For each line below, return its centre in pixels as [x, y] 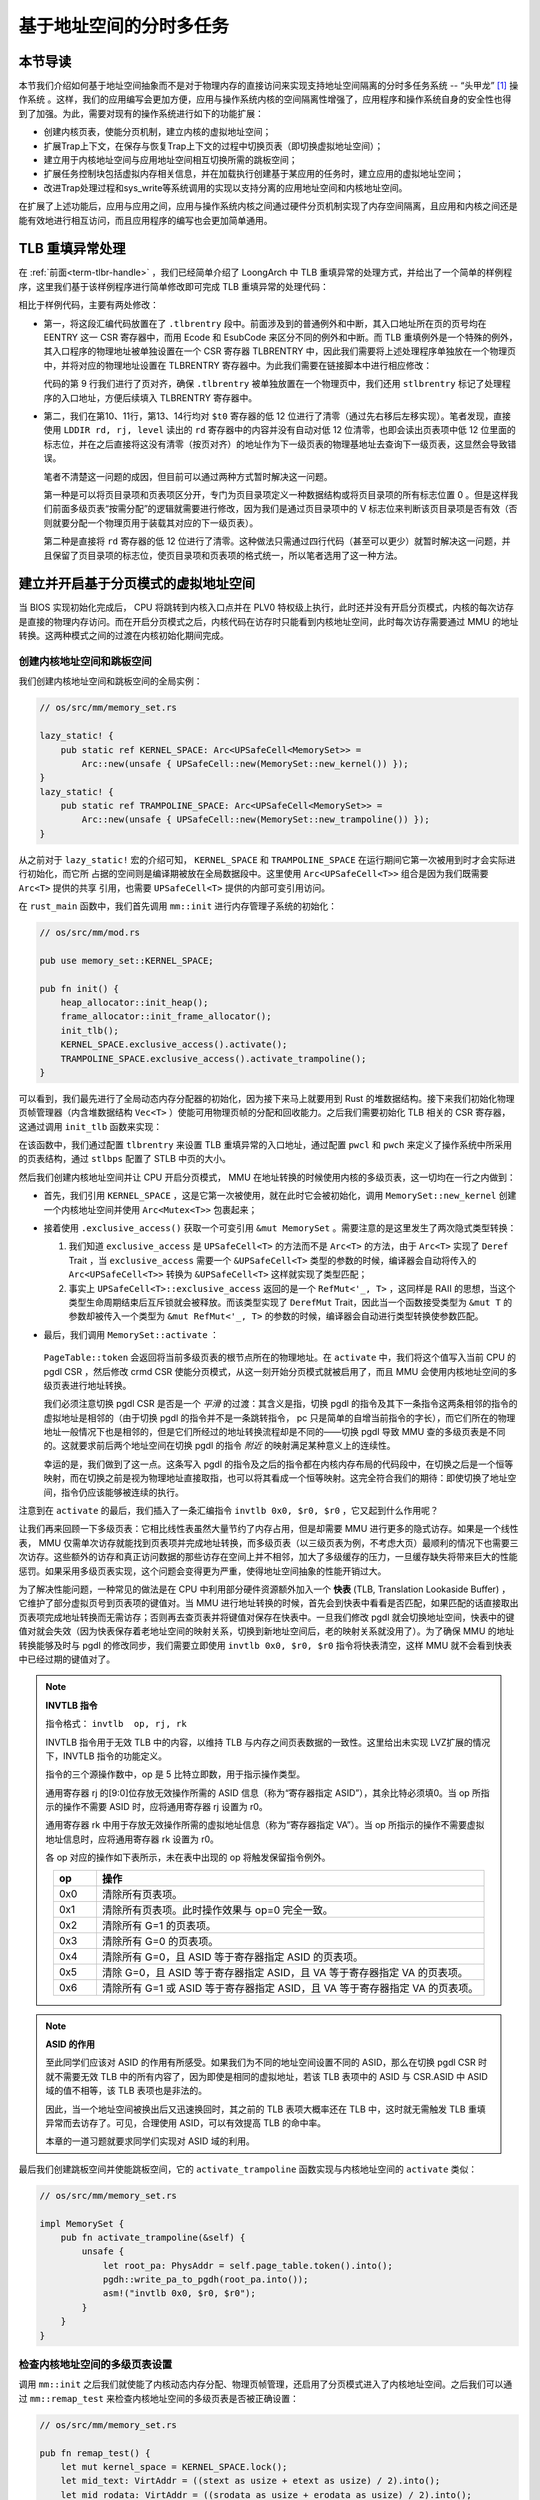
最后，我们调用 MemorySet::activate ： [131, 1334]
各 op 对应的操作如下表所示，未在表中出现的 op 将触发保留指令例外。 [188, 1857]
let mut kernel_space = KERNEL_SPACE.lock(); [174, 2466]
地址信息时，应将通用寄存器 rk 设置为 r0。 [132, 1839]
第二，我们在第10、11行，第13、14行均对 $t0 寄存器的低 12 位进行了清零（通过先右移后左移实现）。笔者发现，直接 [277, 416]
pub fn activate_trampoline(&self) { [153, 2237]
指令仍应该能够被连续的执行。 [122, 1492]
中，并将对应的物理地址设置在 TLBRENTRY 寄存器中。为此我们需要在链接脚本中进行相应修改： [238, 365]
